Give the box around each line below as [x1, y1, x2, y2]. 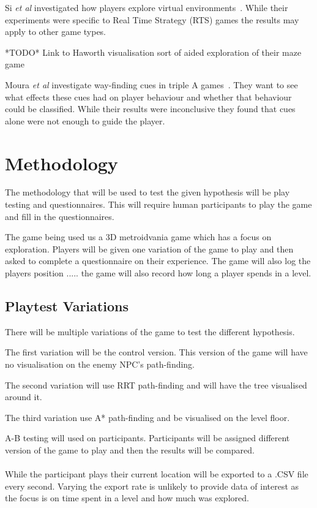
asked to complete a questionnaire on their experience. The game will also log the [5, 254, 311, 267]
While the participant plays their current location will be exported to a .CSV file [5, 468, 308, 480]
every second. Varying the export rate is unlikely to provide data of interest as [5, 479, 299, 492]
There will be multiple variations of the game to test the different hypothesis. [5, 325, 295, 338]
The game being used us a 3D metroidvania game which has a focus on [5, 230, 272, 243]
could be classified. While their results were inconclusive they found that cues [5, 102, 296, 115]
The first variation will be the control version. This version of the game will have [5, 346, 308, 358]
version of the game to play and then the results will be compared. [5, 443, 255, 456]
